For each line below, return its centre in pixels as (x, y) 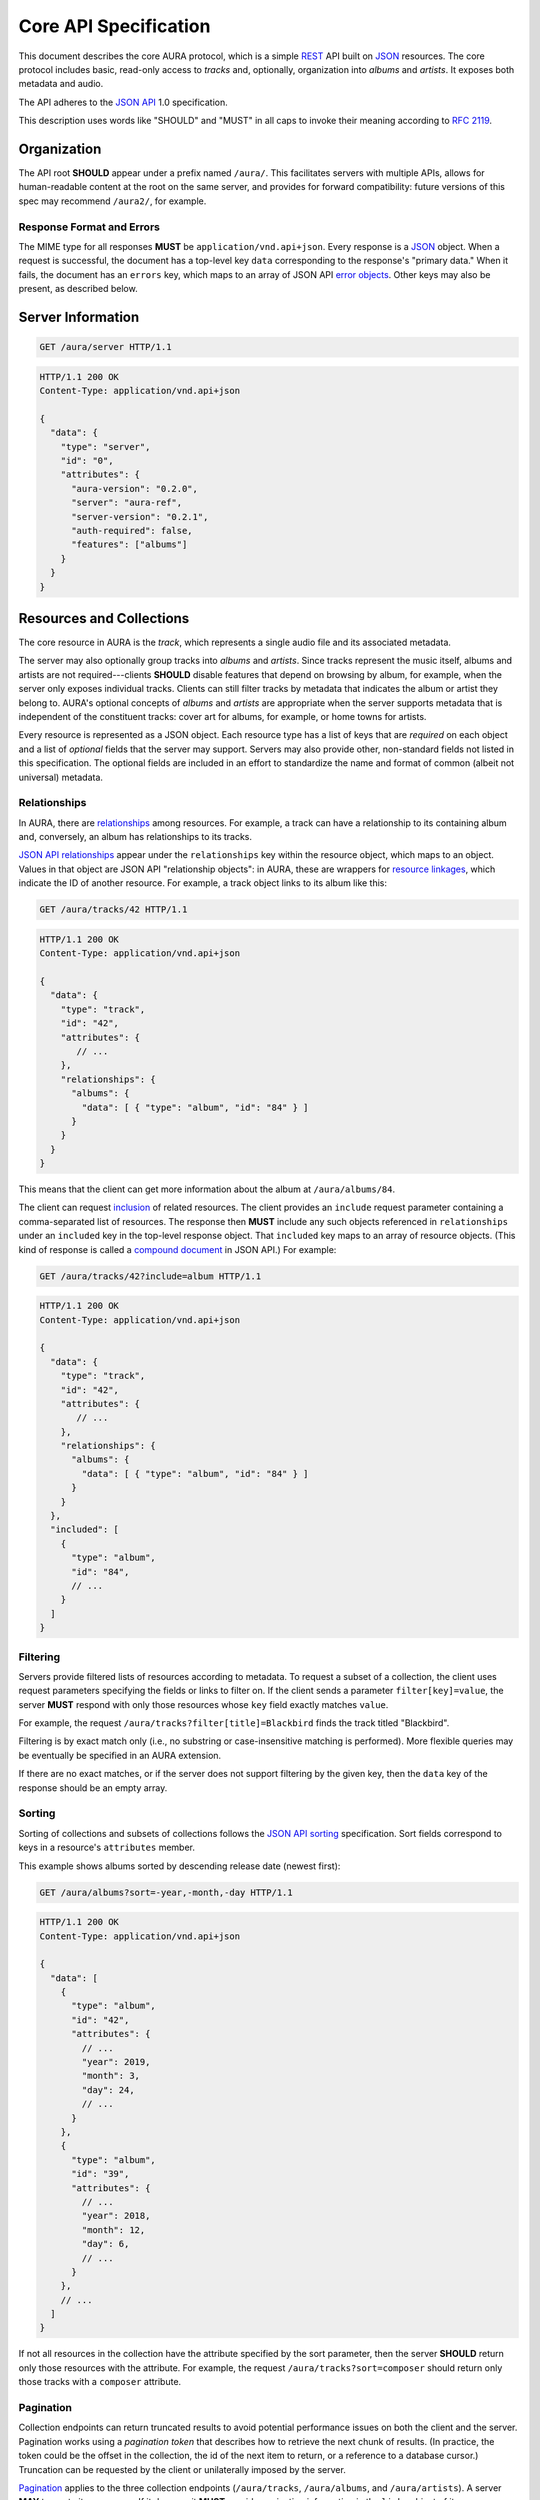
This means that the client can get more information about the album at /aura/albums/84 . (207, 1189)
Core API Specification (114, 26)
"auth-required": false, (132, 530)
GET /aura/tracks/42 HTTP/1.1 (113, 909)
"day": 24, (108, 2089)
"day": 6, (105, 2244)
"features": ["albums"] (129, 544)
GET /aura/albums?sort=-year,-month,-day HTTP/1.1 (166, 1892)
